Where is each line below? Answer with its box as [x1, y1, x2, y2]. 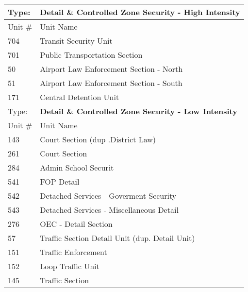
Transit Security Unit [40, 35, 113, 46]
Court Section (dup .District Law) [40, 134, 156, 145]
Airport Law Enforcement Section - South [40, 77, 182, 88]
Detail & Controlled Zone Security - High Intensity [40, 6, 240, 17]
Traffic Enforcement [40, 246, 107, 258]
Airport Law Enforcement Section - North [40, 63, 183, 74]
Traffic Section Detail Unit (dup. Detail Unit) [40, 232, 195, 243]
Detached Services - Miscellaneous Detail [40, 204, 179, 215]
